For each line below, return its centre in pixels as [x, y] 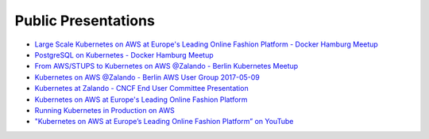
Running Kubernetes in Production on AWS [104, 110]
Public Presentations [85, 21]
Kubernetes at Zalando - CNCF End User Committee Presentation [142, 88]
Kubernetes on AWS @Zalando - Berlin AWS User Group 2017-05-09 [147, 77]
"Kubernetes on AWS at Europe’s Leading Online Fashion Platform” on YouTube [164, 122]
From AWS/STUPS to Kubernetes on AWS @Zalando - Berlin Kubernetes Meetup [166, 66]
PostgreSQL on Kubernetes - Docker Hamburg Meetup [124, 54]
